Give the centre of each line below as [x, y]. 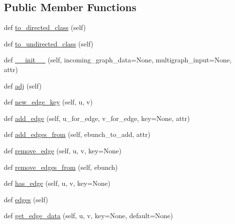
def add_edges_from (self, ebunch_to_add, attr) [77, 134]
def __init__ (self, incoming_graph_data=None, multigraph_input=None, [118, 60]
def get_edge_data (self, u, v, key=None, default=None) [88, 216]
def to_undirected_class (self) [49, 43]
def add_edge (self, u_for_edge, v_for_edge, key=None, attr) [97, 118]
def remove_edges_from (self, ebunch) [61, 167]
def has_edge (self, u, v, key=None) [57, 183]
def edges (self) [26, 199]
